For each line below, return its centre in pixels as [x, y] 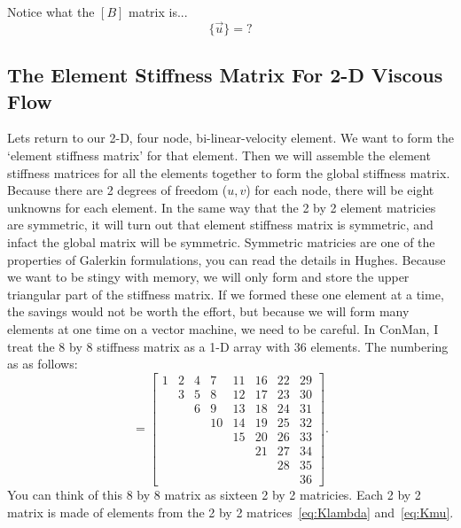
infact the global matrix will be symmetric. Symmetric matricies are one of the [221, 241]
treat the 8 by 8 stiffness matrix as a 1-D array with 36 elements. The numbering [228, 346]
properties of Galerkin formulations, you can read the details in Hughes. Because [227, 259]
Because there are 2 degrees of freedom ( [117, 190]
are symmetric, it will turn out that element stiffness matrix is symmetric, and [220, 225]
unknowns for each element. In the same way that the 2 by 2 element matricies [222, 207]
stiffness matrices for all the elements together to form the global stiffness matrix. [229, 172]
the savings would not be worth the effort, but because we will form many [208, 311]
